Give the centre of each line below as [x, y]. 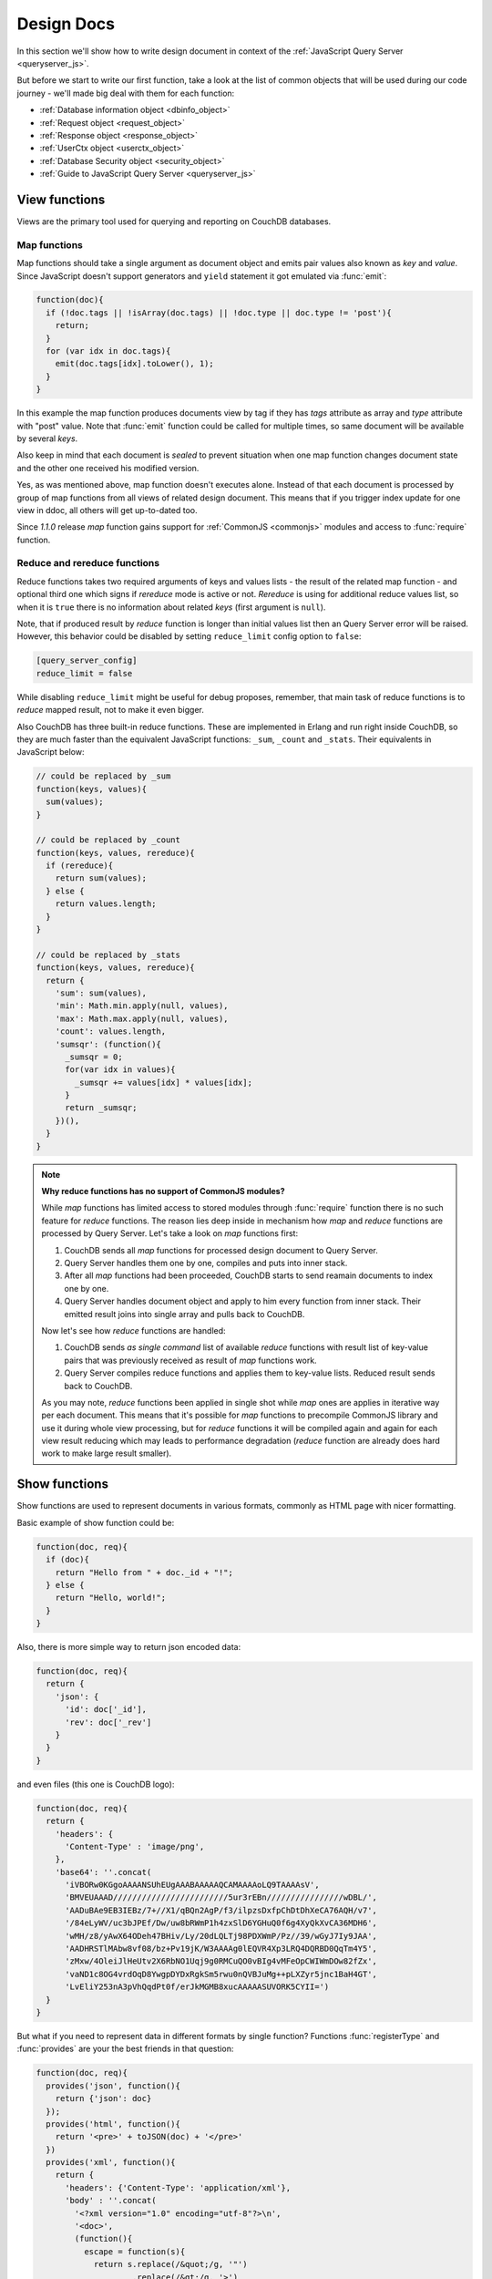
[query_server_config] [87, 660]
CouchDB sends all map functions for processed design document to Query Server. [221, 1250]
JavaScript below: [51, 752]
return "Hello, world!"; [111, 1598]
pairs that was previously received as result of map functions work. [191, 1360]
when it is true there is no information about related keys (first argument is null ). [171, 607]
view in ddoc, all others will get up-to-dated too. [107, 510]
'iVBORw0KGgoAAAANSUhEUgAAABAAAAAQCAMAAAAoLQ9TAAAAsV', [192, 1885]
